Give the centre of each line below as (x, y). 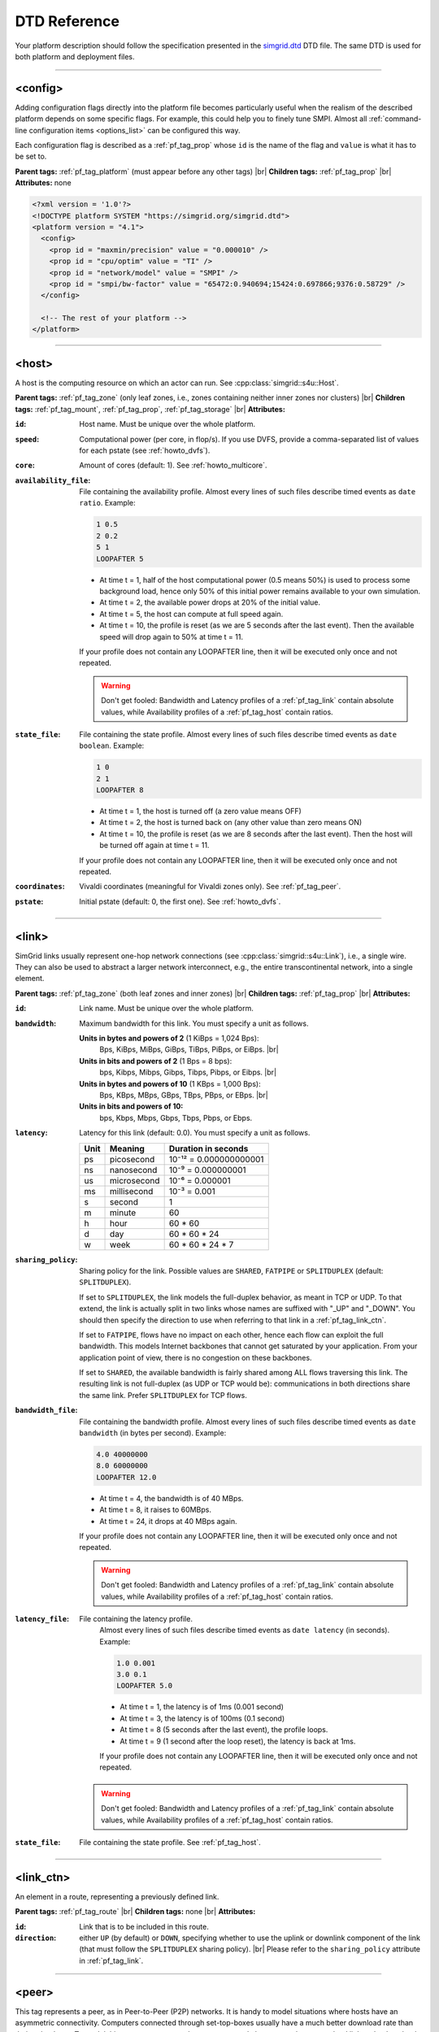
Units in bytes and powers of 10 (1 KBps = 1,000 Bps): (170, 1083)
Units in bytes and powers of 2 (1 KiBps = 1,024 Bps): (169, 1038)
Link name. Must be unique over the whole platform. (166, 1009)
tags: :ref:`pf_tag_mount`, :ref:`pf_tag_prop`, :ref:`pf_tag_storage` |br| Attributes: (150, 409)
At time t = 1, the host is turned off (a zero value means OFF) (201, 811)
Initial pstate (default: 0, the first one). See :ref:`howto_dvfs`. (180, 901)
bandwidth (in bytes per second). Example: (153, 1433)
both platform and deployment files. (75, 56)
